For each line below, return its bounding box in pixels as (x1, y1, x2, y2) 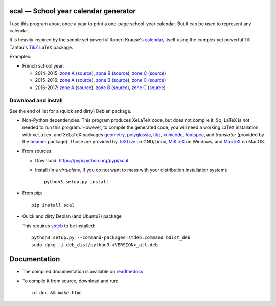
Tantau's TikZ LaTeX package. (9, 44, 74, 50)
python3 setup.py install (44, 179, 109, 184)
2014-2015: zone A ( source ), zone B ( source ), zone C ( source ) (35, 70, 166, 76)
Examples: (9, 54, 32, 60)
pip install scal (31, 202, 75, 208)
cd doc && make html (31, 290, 83, 295)
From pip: (22, 190, 43, 196)
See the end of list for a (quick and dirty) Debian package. (9, 107, 132, 114)
